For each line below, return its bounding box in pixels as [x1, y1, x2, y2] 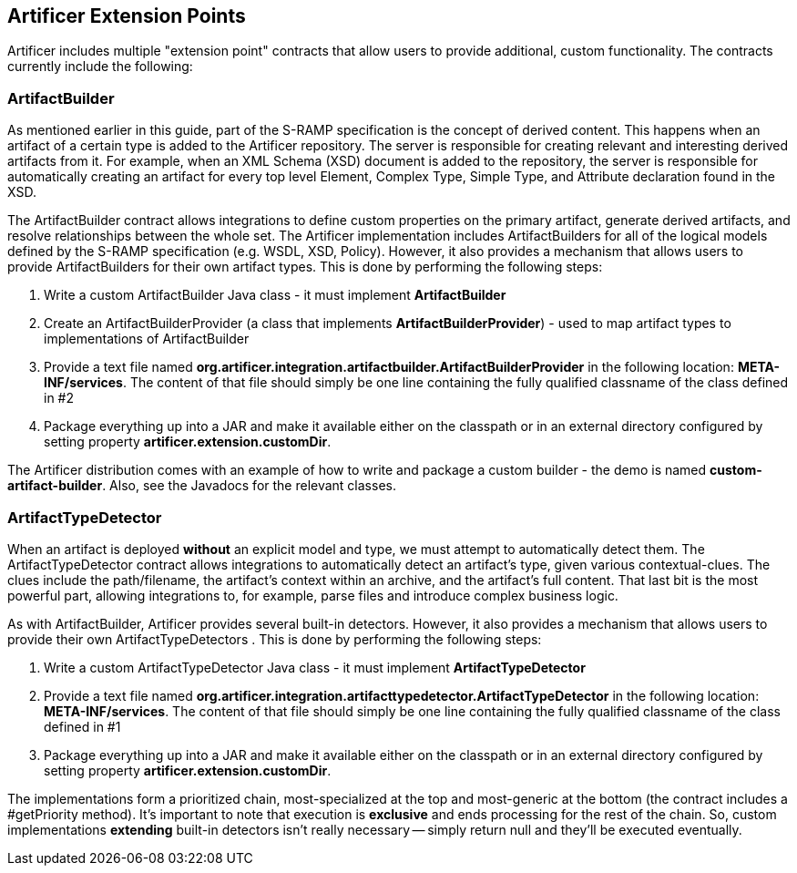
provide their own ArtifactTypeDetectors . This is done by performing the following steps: [7, 631, 542, 647]
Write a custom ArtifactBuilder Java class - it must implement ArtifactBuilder [44, 287, 506, 303]
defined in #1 [44, 718, 121, 734]
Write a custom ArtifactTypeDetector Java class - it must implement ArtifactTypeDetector [44, 659, 586, 675]
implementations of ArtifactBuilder [44, 331, 250, 347]
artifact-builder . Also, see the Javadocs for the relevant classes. [7, 478, 396, 494]
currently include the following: [7, 58, 193, 75]
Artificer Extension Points [7, 5, 246, 27]
